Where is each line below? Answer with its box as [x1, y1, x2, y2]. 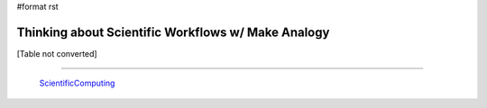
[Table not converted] [16, 48, 98, 58]
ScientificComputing [39, 77, 115, 89]
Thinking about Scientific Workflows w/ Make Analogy [16, 24, 330, 40]
